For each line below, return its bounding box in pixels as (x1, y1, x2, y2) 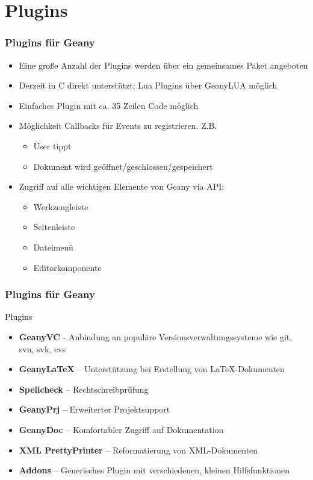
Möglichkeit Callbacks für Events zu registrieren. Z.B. (19, 119, 217, 132)
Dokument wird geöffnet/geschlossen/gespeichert (33, 160, 213, 172)
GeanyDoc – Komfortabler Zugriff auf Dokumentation (19, 423, 224, 435)
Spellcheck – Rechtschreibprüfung (19, 382, 149, 395)
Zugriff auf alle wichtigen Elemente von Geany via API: (19, 180, 225, 193)
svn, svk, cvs (19, 342, 66, 355)
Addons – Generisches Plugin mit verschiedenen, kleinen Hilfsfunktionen (19, 464, 290, 476)
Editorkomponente (33, 261, 102, 273)
